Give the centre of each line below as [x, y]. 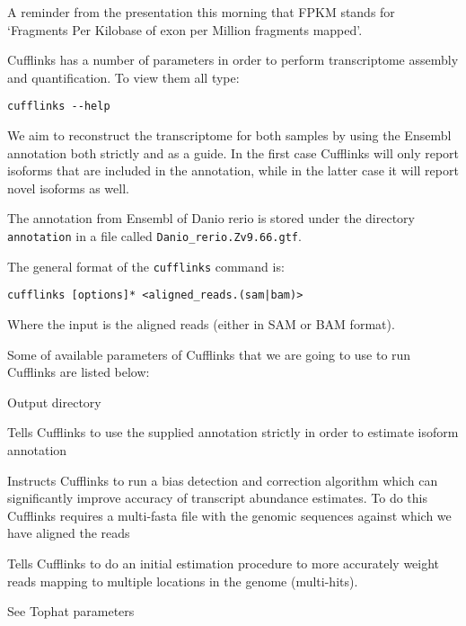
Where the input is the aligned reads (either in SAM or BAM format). [201, 323]
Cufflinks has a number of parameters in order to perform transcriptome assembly [233, 60]
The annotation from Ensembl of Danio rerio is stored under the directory [211, 218]
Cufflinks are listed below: [79, 372]
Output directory [54, 402]
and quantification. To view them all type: [123, 77]
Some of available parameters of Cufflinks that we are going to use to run [209, 354]
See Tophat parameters [71, 611]
